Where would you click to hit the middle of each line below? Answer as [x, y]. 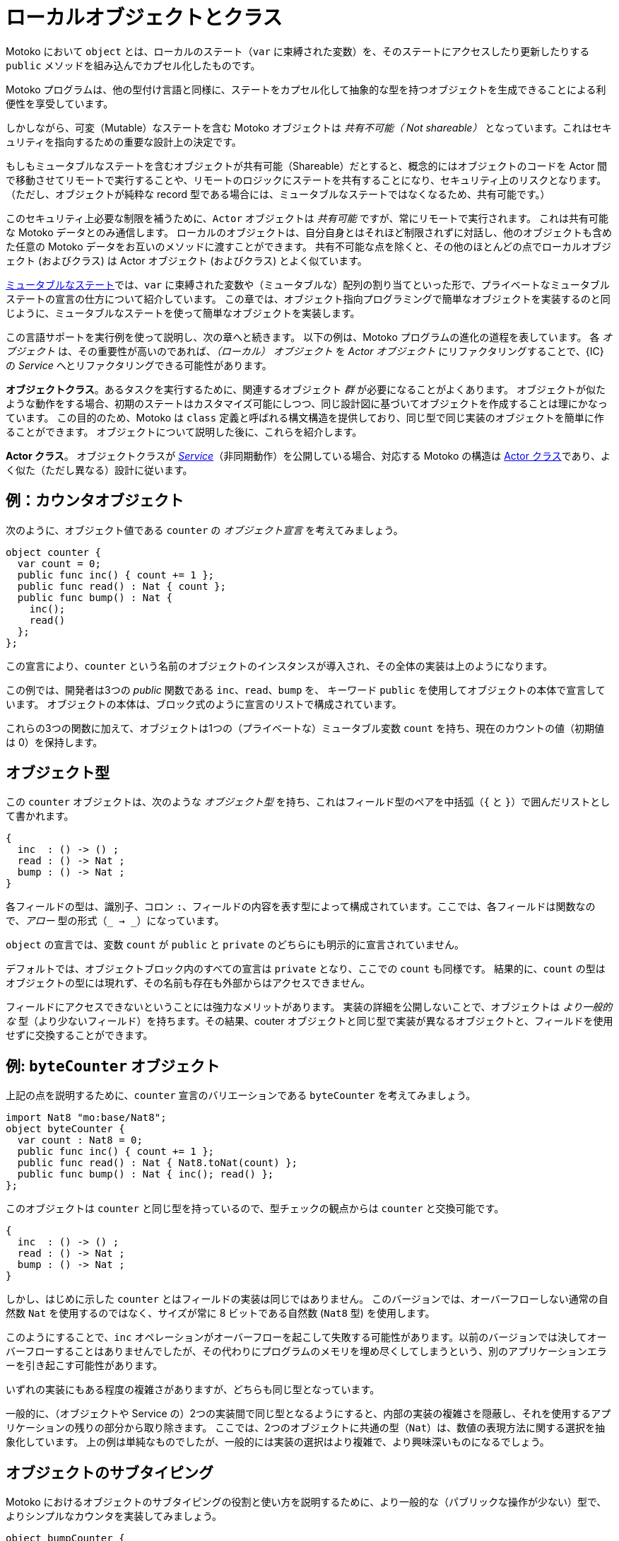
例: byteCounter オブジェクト [113, 1066]
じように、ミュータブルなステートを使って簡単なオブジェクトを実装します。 [183, 313]
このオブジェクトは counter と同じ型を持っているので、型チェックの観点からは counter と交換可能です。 [255, 1209]
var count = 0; [59, 563]
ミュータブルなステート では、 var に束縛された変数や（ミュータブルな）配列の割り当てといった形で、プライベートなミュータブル [308, 284]
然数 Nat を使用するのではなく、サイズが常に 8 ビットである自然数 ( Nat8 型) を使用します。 [220, 1313]
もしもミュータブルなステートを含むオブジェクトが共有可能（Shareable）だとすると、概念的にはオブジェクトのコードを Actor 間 [307, 165]
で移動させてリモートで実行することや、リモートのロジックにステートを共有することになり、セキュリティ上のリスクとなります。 [306, 180]
